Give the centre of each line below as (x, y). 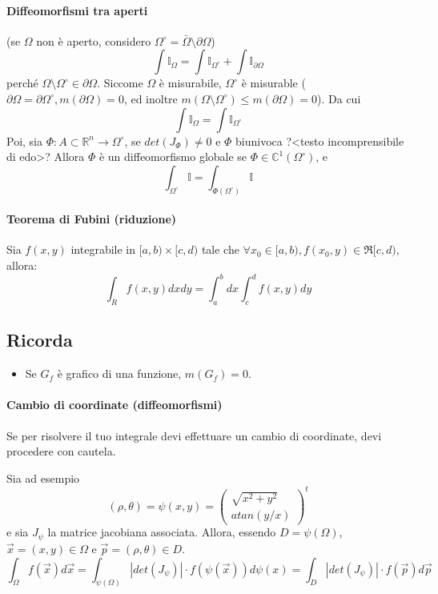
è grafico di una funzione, (119, 373)
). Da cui (339, 98)
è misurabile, (190, 83)
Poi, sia (24, 140)
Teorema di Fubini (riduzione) (92, 219)
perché (22, 83)
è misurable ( (273, 83)
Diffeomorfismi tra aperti (77, 10)
